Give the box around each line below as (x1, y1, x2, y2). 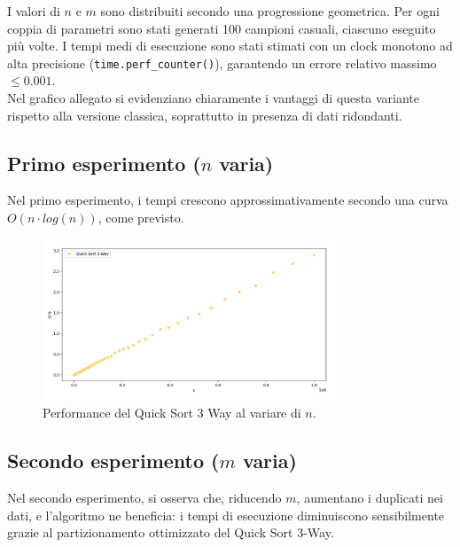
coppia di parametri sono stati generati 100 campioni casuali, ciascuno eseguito (7, 19, 436, 37)
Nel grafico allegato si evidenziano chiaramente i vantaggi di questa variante (7, 89, 419, 107)
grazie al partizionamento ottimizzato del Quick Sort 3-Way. (7, 523, 334, 542)
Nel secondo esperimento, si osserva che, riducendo (7, 488, 282, 507)
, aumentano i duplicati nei (296, 488, 443, 507)
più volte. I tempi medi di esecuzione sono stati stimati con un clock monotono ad (7, 36, 453, 55)
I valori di (7, 2, 60, 20)
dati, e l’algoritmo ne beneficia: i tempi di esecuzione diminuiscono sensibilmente (7, 505, 445, 524)
